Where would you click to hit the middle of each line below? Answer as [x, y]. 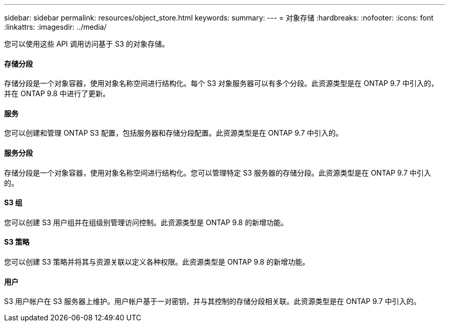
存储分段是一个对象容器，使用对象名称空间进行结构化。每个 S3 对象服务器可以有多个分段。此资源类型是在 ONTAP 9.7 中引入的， [221, 83]
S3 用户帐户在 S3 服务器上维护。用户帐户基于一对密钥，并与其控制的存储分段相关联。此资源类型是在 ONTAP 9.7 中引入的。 [212, 301]
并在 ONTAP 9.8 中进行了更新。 [57, 94]
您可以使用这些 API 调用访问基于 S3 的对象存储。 [87, 44]
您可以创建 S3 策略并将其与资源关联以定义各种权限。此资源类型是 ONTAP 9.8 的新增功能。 [157, 262]
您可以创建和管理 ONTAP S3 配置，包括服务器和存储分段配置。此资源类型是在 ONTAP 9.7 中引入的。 [174, 133]
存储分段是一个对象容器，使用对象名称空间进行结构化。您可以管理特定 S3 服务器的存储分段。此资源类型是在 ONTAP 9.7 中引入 [218, 172]
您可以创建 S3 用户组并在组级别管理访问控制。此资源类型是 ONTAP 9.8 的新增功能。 [146, 222]
